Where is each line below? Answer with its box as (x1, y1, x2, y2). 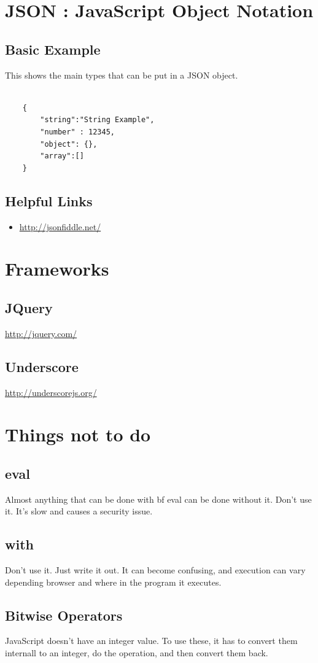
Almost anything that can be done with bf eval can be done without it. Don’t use (5, 492, 312, 505)
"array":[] (40, 152, 84, 161)
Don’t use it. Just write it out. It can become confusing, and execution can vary (5, 564, 306, 576)
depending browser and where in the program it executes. (5, 575, 222, 588)
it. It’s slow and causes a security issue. (5, 505, 153, 518)
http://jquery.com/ (5, 327, 77, 339)
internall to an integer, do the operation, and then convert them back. (5, 646, 268, 659)
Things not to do (5, 422, 151, 447)
